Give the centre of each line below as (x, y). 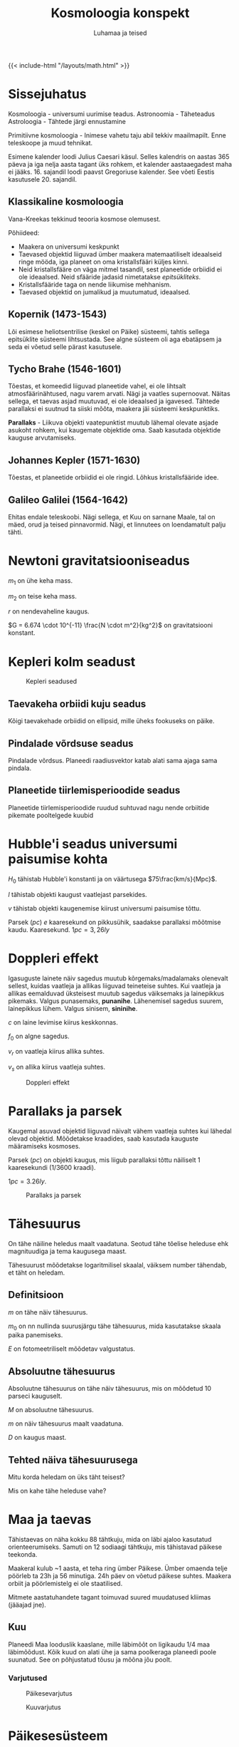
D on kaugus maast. (37, 1438)
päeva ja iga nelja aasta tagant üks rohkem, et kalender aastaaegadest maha (120, 164)
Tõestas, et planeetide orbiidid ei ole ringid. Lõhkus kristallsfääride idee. (113, 477)
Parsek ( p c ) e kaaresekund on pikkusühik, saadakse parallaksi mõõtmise (115, 922)
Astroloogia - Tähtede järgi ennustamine (67, 121)
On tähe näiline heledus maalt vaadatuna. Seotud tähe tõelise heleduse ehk (118, 1243)
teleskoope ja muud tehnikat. (51, 142)
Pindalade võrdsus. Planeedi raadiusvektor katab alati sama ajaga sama (113, 761)
